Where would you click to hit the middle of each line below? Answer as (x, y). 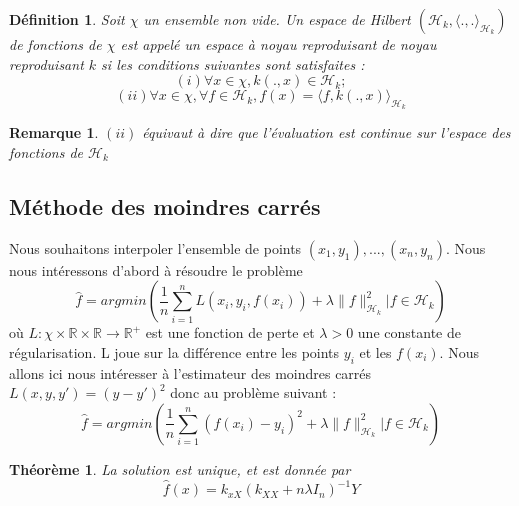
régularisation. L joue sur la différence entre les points (174, 351)
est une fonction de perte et (230, 332)
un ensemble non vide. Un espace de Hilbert (277, 19)
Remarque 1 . (54, 132)
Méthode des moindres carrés (165, 205)
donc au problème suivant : (253, 392)
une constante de (409, 332)
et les (375, 351)
